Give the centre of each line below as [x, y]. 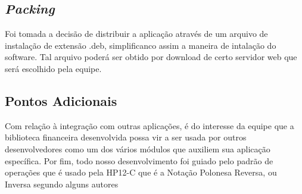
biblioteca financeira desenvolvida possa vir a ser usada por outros [126, 137]
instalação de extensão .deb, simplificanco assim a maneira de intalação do [141, 45]
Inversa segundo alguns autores [62, 184]
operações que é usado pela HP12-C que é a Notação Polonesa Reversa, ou [141, 172]
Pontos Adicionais [61, 100]
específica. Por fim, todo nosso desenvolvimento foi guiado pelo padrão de [139, 160]
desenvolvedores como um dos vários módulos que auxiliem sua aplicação [138, 148]
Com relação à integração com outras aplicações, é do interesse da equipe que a [150, 125]
